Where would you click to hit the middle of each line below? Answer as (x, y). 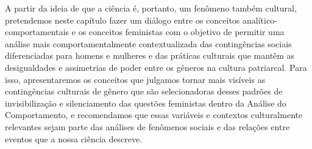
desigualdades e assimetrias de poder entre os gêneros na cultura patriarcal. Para (156, 67)
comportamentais (37, 32)
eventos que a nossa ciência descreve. (74, 138)
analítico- (260, 20)
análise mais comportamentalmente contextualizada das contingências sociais (148, 43)
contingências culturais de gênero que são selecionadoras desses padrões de (144, 91)
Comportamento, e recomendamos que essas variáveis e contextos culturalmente (154, 115)
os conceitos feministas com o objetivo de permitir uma (181, 32)
